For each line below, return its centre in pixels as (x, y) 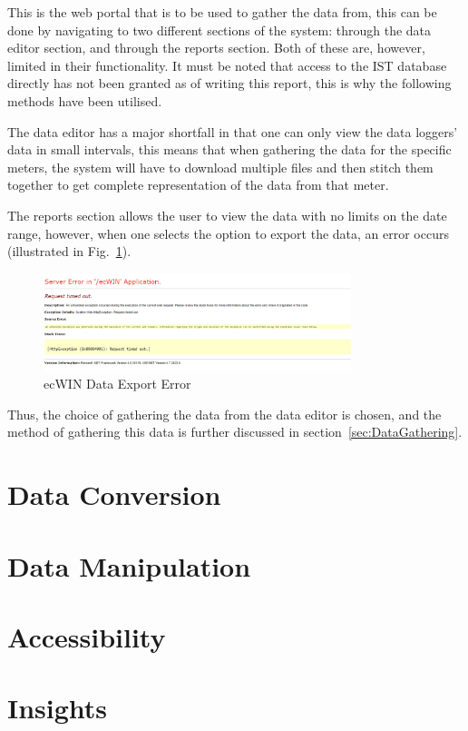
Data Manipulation (129, 565)
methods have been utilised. (85, 100)
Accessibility (87, 637)
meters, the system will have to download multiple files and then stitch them (220, 167)
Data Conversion (114, 494)
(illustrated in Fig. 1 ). (69, 251)
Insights (58, 708)
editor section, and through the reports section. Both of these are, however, (216, 48)
